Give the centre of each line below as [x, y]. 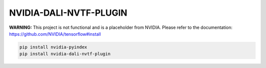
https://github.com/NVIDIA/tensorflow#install [55, 34]
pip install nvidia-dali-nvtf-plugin [65, 54]
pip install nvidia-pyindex [53, 47]
